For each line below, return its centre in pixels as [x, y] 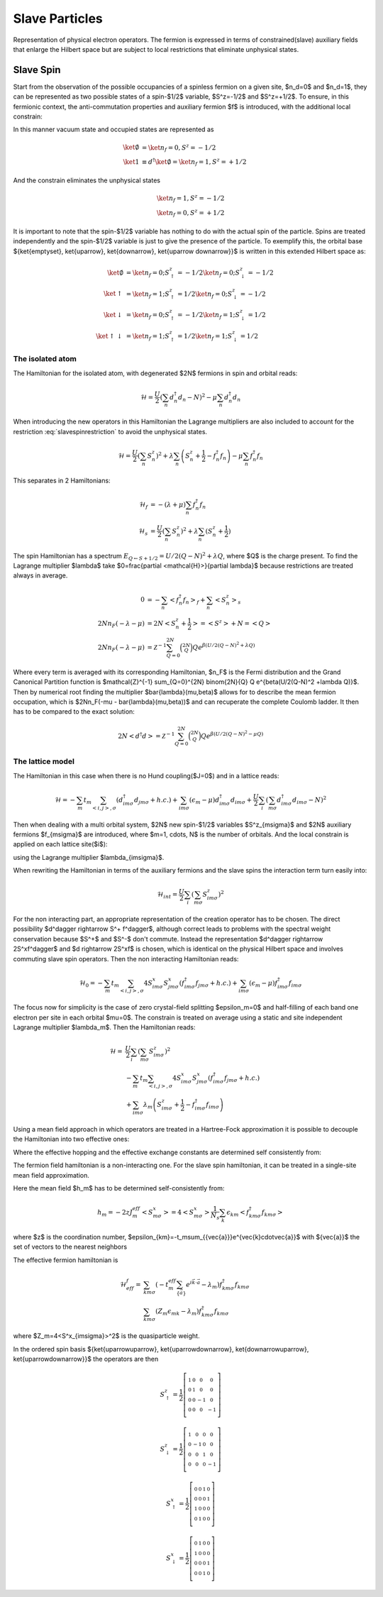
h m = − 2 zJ [115, 1213]
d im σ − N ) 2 [309, 800]
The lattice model [44, 761]
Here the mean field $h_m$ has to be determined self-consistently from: [119, 1188]
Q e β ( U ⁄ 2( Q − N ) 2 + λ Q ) [224, 646]
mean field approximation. [51, 1175]
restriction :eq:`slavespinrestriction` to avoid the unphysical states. [110, 431]
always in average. [40, 575]
